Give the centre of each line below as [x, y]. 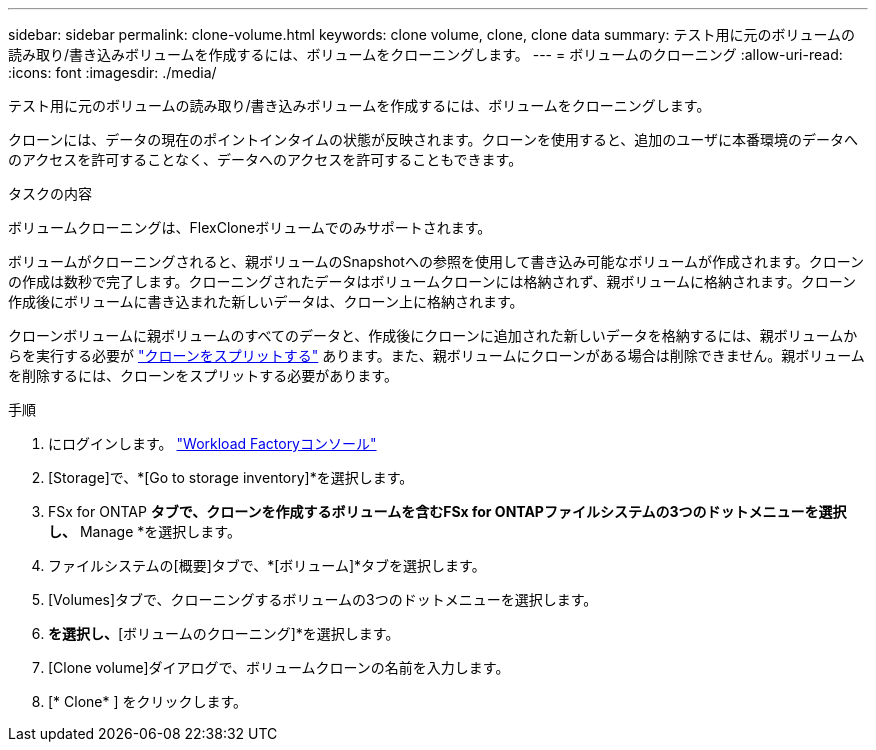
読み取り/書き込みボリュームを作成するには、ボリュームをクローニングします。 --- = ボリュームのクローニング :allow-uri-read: [425, 54]
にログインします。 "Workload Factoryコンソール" [212, 443]
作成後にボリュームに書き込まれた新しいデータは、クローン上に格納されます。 [266, 301]
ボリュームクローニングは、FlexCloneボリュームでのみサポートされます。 [250, 227]
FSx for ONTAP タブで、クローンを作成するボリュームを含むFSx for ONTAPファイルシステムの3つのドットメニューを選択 [447, 511]
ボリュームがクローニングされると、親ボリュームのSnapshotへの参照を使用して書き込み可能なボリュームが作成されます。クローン [436, 261]
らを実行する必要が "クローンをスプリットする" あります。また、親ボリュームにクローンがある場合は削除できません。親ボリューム [436, 355]
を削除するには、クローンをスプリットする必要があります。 [203, 375]
